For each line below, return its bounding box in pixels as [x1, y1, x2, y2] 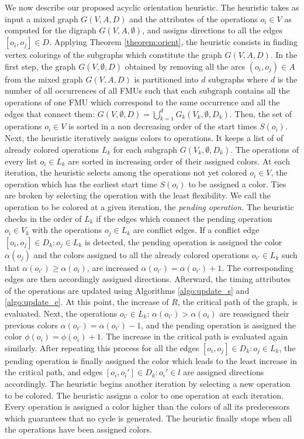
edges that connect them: [5, 107, 95, 119]
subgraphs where [208, 73, 268, 85]
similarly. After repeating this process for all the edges [5, 341, 199, 354]
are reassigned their [219, 307, 289, 319]
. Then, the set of [229, 107, 292, 119]
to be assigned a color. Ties [188, 177, 286, 190]
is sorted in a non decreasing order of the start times [68, 120, 257, 132]
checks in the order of [5, 212, 82, 224]
